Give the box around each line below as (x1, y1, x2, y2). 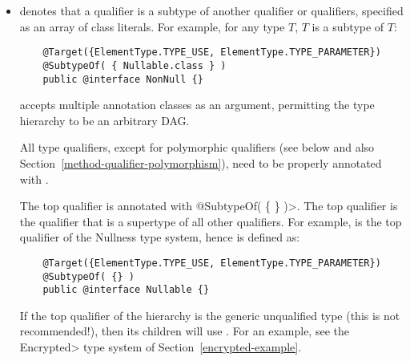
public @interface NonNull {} (42, 73, 203, 85)
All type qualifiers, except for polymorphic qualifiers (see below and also (19, 139, 375, 156)
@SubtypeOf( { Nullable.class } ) (42, 59, 227, 71)
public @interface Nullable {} (42, 284, 210, 296)
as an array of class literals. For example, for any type (19, 18, 285, 34)
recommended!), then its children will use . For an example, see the (19, 322, 349, 339)
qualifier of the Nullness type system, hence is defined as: (19, 229, 300, 245)
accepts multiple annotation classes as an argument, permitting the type (19, 96, 375, 113)
